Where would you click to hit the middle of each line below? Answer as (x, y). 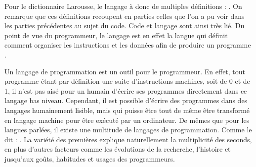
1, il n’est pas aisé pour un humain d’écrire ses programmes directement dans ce (126, 90)
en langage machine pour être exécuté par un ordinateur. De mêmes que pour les (127, 120)
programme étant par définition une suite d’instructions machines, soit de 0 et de (127, 81)
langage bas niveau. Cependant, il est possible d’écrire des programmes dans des (126, 100)
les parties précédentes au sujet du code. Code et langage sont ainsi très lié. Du (125, 26)
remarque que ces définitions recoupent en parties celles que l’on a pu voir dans (125, 16)
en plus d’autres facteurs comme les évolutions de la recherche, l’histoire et (118, 149)
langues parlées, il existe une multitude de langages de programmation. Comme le (128, 130)
